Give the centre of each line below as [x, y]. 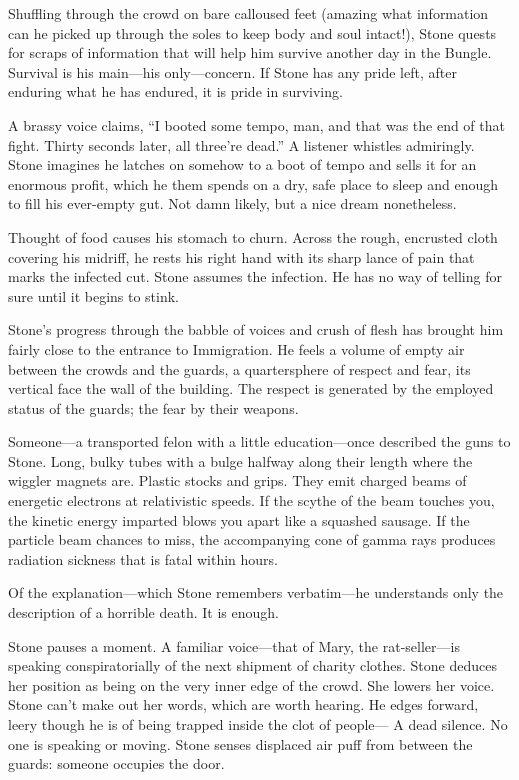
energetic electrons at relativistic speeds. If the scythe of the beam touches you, [251, 500]
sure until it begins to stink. [94, 295]
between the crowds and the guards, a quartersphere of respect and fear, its [239, 368]
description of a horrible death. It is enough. [143, 612]
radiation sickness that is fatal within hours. [143, 558]
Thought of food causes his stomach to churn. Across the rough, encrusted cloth [253, 236]
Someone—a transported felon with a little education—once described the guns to [259, 441]
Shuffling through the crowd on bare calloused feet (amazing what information [248, 13]
